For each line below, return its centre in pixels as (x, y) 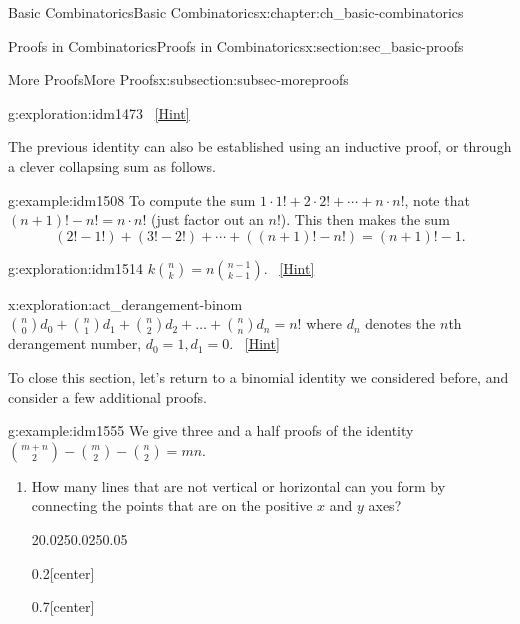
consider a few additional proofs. (107, 396)
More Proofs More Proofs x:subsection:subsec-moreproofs (178, 79)
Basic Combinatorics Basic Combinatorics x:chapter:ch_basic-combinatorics (236, 12)
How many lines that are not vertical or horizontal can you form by (238, 485)
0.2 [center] (63, 572)
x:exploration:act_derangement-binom (125, 303)
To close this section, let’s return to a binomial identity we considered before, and (258, 376)
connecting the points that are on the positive (172, 505)
